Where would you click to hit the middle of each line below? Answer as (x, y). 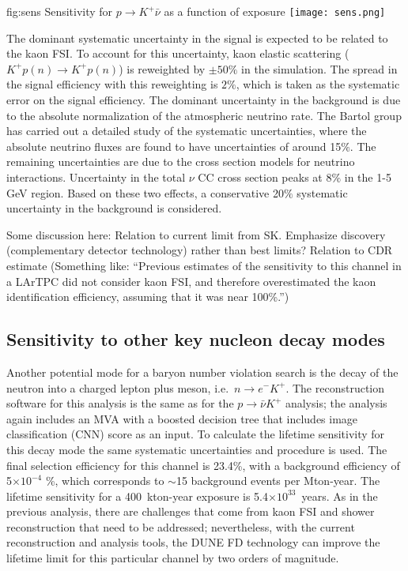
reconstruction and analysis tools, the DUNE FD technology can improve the (193, 542)
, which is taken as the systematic (318, 84)
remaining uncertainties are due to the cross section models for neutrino (181, 162)
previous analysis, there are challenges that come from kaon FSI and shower (191, 511)
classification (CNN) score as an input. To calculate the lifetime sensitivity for (196, 434)
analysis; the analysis (336, 403)
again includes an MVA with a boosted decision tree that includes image (182, 418)
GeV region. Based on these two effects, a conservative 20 (145, 192)
